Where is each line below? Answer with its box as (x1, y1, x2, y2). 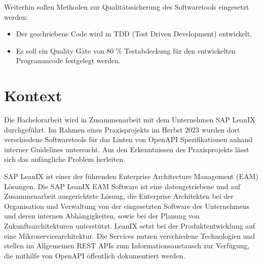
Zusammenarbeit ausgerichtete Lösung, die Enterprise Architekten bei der (4, 191, 234, 201)
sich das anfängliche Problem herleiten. (4, 154, 125, 164)
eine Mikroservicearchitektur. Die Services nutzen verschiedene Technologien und (4, 230, 255, 241)
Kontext (4, 85, 62, 106)
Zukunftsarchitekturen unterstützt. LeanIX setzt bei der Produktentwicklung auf (4, 221, 255, 231)
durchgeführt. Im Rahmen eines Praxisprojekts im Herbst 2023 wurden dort (4, 124, 240, 135)
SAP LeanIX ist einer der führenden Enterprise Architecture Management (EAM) (4, 171, 258, 182)
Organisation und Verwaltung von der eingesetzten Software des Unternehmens (4, 200, 250, 211)
